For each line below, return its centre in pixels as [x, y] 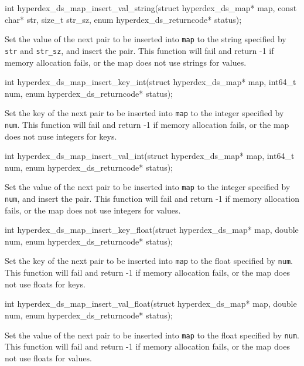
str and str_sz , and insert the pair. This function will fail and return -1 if [139, 50]
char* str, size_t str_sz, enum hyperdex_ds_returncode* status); [123, 19]
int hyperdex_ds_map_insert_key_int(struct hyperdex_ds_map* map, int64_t [151, 82]
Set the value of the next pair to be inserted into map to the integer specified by [148, 187]
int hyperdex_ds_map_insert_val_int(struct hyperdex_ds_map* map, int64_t [150, 156]
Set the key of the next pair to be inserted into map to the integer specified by [144, 113]
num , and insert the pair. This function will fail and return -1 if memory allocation [152, 199]
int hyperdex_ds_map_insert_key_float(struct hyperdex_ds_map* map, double [152, 230]
